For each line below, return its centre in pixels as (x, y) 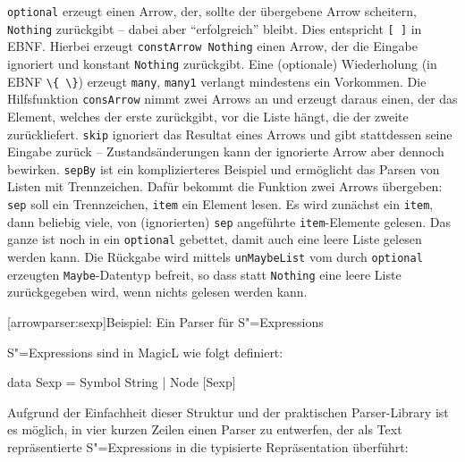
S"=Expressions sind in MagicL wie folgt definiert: (145, 352)
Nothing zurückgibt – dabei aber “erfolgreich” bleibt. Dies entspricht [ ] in (215, 28)
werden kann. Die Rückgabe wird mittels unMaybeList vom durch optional (215, 256)
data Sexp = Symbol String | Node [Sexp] (122, 382)
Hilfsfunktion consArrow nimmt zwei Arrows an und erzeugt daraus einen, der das (232, 99)
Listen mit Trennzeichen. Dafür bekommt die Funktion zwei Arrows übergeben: (225, 186)
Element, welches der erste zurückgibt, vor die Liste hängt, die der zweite (208, 116)
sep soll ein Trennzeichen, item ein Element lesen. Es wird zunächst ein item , (220, 204)
